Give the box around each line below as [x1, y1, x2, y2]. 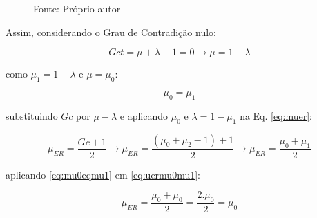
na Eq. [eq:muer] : [240, 108, 313, 122]
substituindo [6, 108, 58, 122]
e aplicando [119, 108, 169, 122]
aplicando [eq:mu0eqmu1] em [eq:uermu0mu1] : [6, 167, 201, 181]
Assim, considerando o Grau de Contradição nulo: [6, 24, 216, 39]
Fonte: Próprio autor [33, 1, 121, 15]
